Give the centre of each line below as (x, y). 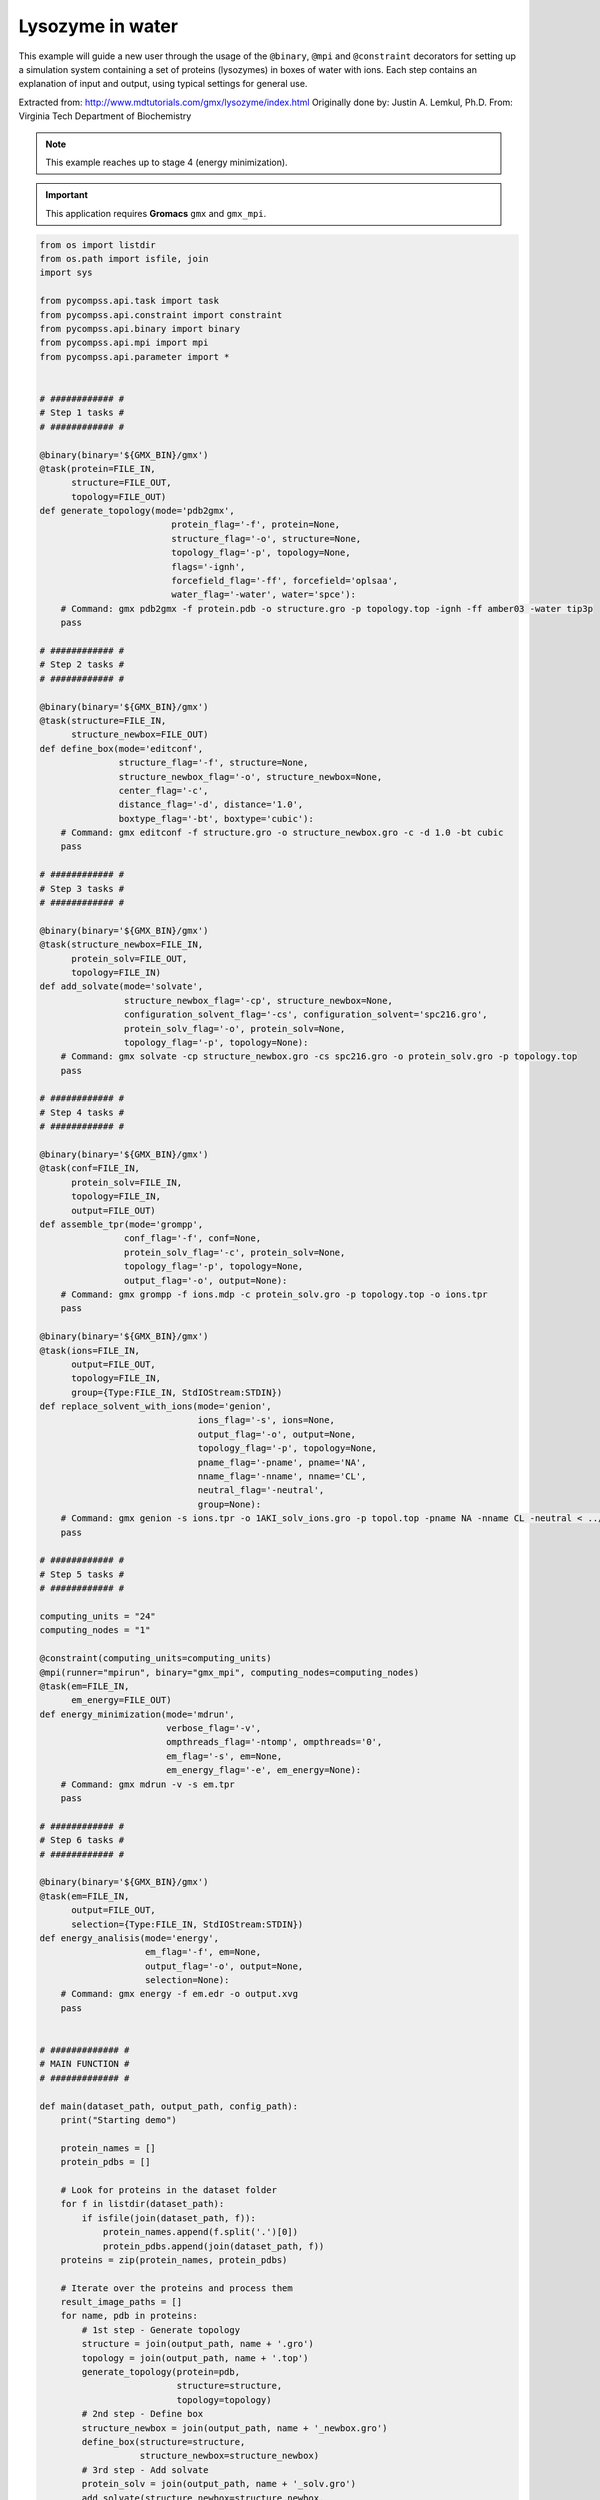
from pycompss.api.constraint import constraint (161, 314)
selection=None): (187, 1980)
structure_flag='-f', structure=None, (213, 763)
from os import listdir (98, 244)
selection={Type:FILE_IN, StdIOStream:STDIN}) (187, 1924)
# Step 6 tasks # (82, 1840)
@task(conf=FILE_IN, (89, 1168)
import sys (66, 273)
